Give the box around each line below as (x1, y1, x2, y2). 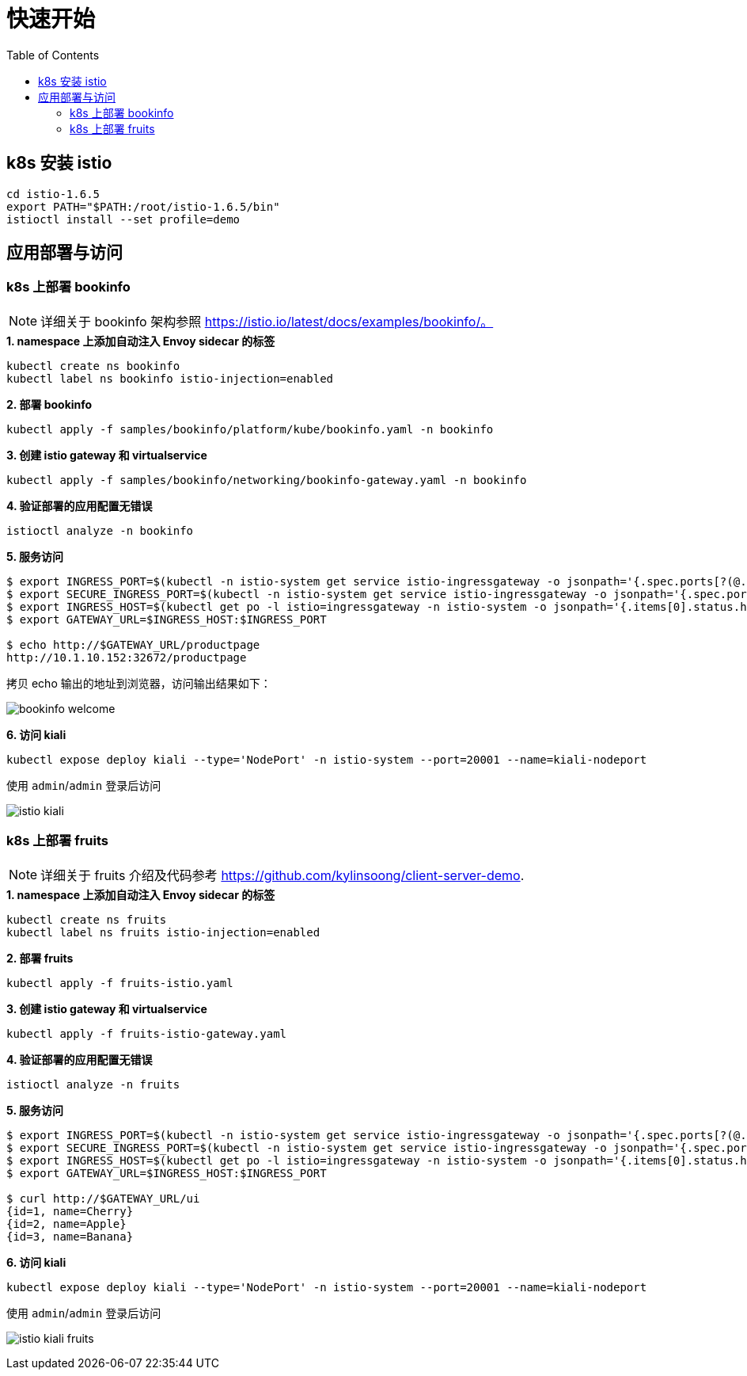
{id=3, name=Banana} (6, 1229, 134, 1243)
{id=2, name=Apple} (6, 1217, 127, 1230)
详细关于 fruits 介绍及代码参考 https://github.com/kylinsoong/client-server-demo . (40, 867, 525, 883)
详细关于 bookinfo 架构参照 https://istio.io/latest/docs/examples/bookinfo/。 (40, 313, 494, 330)
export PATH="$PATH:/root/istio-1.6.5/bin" (6, 200, 280, 213)
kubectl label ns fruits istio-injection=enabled (6, 925, 320, 939)
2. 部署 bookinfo (6, 397, 93, 411)
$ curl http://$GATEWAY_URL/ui (6, 1191, 200, 1205)
